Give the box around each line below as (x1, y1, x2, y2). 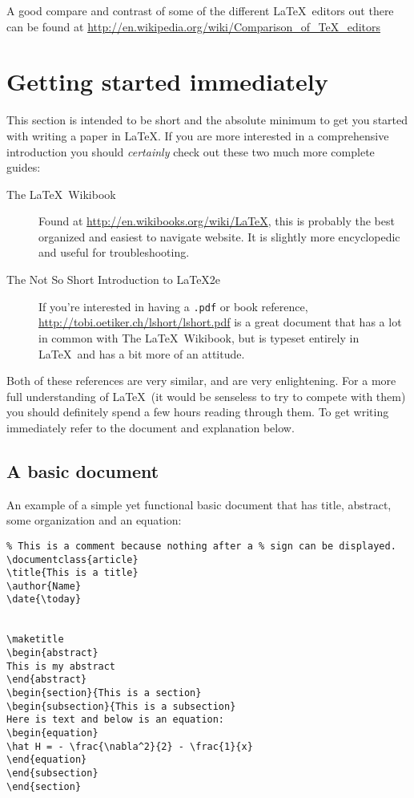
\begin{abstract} (6, 647, 98, 659)
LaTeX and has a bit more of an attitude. (38, 345, 245, 362)
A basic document (6, 458, 159, 483)
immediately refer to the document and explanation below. (6, 419, 295, 435)
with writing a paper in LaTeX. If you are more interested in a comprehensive (6, 127, 389, 144)
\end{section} (6, 780, 82, 792)
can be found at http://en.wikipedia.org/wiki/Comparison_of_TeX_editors (6, 18, 381, 34)
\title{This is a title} (6, 567, 139, 579)
